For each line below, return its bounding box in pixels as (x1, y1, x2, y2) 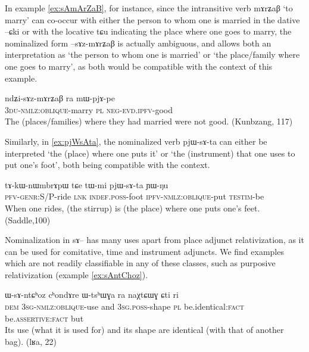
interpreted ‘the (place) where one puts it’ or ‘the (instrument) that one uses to (5, 147, 295, 159)
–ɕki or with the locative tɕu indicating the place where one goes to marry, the (5, 25, 292, 38)
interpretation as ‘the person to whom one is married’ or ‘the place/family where (5, 48, 300, 61)
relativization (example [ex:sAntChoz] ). (5, 268, 148, 281)
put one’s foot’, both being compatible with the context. (5, 158, 210, 171)
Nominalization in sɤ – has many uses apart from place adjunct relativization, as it (5, 233, 304, 246)
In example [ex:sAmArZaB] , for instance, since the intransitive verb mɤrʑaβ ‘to (5, 2, 293, 14)
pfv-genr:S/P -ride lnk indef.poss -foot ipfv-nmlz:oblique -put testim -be (5, 190, 264, 203)
